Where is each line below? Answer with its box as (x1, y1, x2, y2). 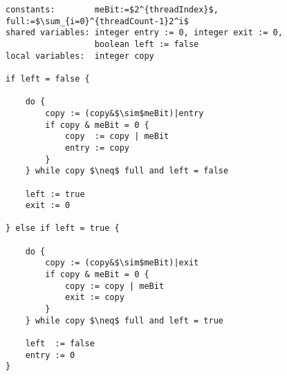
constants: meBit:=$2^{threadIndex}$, (6, 5, 219, 15)
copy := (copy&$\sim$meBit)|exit (45, 258, 199, 268)
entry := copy (64, 142, 129, 153)
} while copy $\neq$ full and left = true (25, 315, 223, 326)
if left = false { (6, 73, 90, 84)
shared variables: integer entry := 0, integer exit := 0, (6, 28, 283, 38)
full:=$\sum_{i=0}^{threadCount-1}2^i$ (6, 16, 189, 26)
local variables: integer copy (6, 50, 154, 61)
